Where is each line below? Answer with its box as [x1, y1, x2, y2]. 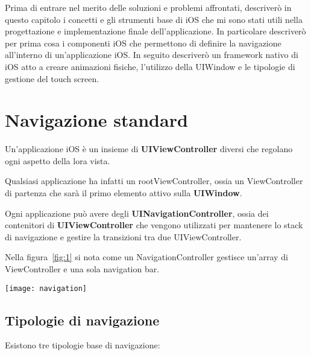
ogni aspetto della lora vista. [5, 154, 110, 167]
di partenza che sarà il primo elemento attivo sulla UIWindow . [5, 187, 242, 199]
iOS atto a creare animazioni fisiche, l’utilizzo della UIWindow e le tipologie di [5, 60, 295, 72]
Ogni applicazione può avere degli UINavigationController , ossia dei [5, 206, 269, 219]
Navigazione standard [5, 107, 188, 132]
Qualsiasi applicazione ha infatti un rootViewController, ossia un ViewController [5, 174, 303, 187]
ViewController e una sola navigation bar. [5, 263, 160, 275]
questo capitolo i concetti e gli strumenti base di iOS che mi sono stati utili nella [5, 13, 303, 25]
